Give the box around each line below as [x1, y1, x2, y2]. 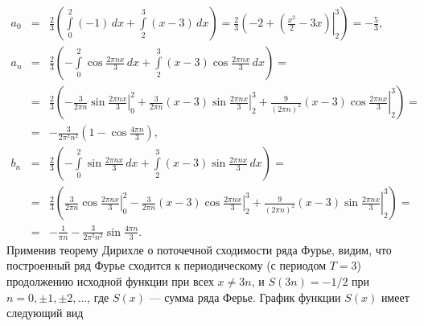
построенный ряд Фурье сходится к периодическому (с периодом [6, 257, 327, 274]
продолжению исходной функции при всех [6, 273, 214, 290]
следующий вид [6, 304, 84, 321]
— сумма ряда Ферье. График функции [149, 288, 341, 305]
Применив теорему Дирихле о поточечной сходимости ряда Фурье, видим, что [6, 241, 392, 258]
